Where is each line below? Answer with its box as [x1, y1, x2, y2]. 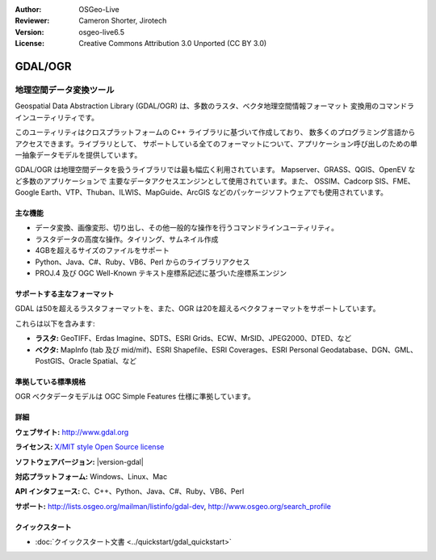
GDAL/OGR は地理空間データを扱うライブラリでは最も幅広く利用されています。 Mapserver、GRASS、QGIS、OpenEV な [15, 165, 416, 175]
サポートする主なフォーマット [15, 289, 115, 299]
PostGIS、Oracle [35, 356, 91, 365]
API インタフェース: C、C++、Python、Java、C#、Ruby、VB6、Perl [15, 486, 245, 496]
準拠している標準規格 [15, 377, 86, 386]
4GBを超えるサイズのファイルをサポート [35, 246, 170, 255]
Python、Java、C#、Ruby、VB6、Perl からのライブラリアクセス [35, 257, 250, 267]
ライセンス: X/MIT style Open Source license [15, 442, 165, 452]
